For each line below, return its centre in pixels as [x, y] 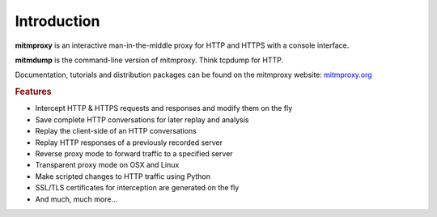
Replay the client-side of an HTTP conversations [116, 131]
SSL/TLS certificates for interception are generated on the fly [137, 188]
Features [33, 91]
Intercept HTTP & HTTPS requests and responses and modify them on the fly [164, 108]
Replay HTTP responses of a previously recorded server [129, 143]
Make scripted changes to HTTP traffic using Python [123, 176]
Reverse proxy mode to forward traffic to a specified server [134, 153]
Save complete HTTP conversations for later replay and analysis [142, 119]
